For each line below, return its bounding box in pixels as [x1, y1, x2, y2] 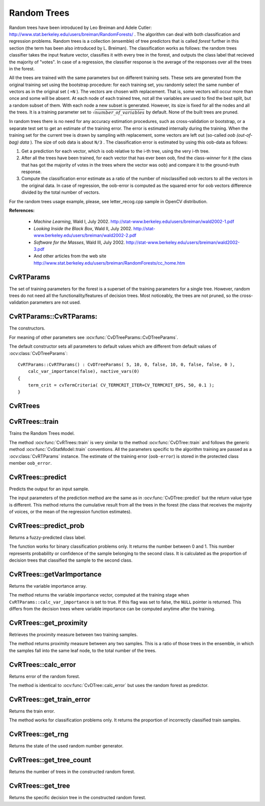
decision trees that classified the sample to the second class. [9, 557, 132, 563]
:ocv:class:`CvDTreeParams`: [9, 350, 68, 356]
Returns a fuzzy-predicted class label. [9, 534, 86, 540]
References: [9, 208, 35, 213]
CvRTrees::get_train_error [9, 695, 91, 703]
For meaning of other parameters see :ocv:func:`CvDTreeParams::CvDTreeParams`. [9, 334, 179, 340]
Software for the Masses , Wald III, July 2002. [33, 239, 125, 245]
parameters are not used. [29, 299, 81, 305]
